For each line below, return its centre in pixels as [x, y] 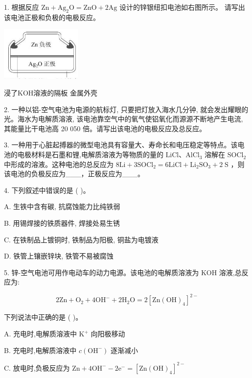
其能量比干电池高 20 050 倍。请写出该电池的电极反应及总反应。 [105, 128]
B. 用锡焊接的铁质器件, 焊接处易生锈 [62, 223]
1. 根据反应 [22, 7]
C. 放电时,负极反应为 [37, 367]
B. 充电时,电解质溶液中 [40, 350]
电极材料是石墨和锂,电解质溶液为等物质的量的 [90, 154]
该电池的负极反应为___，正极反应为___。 [74, 174]
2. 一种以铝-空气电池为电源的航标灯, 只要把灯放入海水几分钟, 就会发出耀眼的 [126, 109]
